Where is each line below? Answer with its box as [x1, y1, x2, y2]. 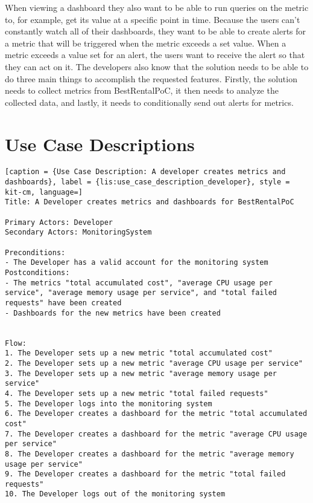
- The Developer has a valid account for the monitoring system [5, 258, 268, 267]
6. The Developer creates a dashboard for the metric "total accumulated [5, 409, 308, 418]
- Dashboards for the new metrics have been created [5, 308, 221, 317]
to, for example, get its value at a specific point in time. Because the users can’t [5, 13, 300, 25]
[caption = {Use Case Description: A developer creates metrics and [5, 167, 286, 177]
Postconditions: [5, 268, 70, 277]
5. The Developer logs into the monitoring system [5, 399, 212, 408]
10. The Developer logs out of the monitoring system [5, 490, 226, 499]
